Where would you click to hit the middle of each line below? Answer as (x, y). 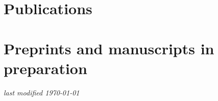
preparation (45, 68)
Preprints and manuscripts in (109, 48)
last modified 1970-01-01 (42, 92)
